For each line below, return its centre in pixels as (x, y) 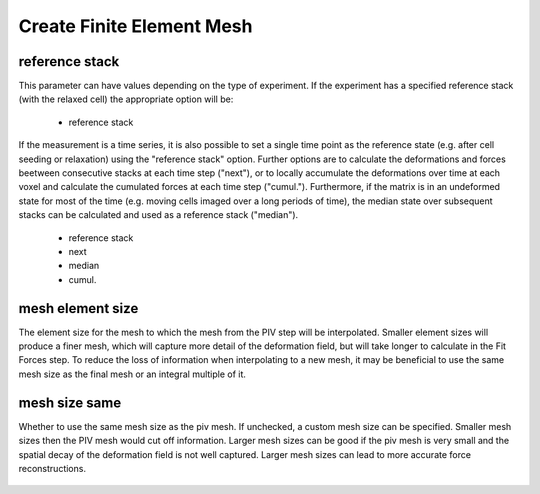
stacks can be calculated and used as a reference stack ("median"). (158, 215)
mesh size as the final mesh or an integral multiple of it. (132, 374)
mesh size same (70, 402)
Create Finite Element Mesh (135, 26)
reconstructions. (52, 468)
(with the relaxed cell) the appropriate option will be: (126, 99)
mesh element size (78, 308)
